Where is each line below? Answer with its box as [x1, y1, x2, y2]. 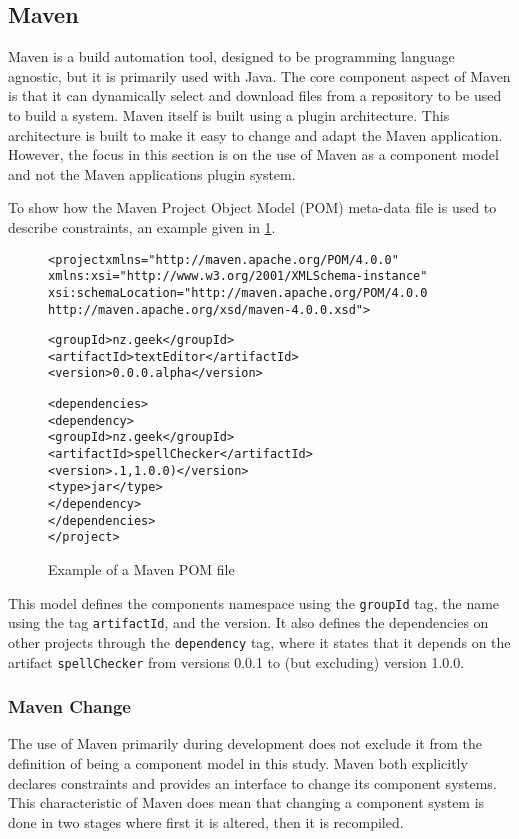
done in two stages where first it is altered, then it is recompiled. [8, 811, 404, 832]
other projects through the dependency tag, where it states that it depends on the [8, 631, 511, 652]
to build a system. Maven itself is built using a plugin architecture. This [8, 104, 450, 125]
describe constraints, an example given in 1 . [8, 216, 276, 237]
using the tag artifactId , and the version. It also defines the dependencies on [8, 612, 489, 633]
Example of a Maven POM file [48, 559, 235, 580]
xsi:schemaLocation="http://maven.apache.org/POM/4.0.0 [48, 285, 428, 300]
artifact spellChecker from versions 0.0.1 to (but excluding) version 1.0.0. [8, 651, 465, 672]
